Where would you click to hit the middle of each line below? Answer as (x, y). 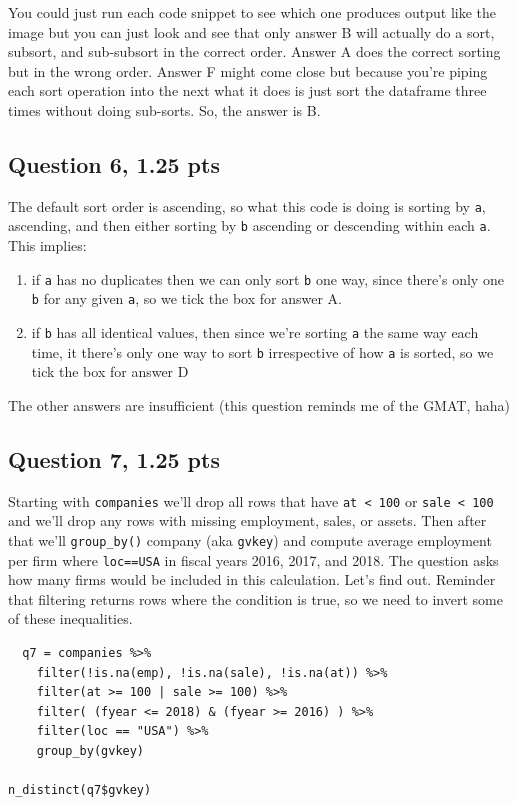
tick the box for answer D (110, 371)
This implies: (47, 245)
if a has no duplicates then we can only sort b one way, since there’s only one (267, 278)
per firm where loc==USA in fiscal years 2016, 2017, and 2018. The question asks (253, 559)
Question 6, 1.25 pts (114, 163)
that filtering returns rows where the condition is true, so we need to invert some (255, 598)
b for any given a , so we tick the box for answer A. (186, 298)
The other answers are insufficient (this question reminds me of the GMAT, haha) (259, 404)
